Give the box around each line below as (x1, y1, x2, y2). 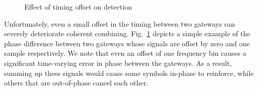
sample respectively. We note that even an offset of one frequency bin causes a (4, 48, 246, 58)
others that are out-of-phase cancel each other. (4, 77, 148, 88)
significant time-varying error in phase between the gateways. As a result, (4, 57, 232, 68)
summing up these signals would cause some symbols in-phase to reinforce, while (4, 67, 254, 78)
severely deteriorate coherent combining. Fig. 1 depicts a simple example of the (4, 28, 250, 39)
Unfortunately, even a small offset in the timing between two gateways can (4, 18, 235, 29)
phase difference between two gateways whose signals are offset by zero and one (4, 38, 250, 48)
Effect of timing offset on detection (24, 2, 132, 12)
